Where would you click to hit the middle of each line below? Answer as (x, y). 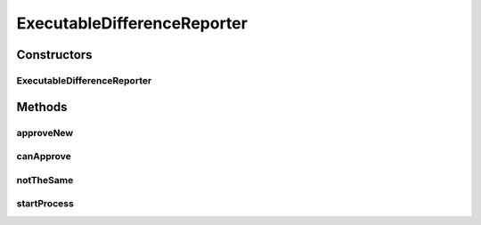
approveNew (45, 133)
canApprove (44, 157)
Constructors (54, 55)
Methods (42, 107)
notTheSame (45, 180)
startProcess (45, 204)
